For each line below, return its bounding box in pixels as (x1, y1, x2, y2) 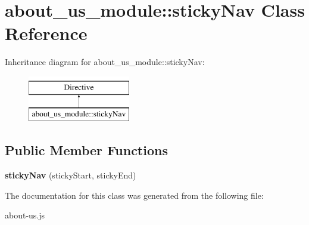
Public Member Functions (5, 141, 168, 159)
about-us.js (5, 209, 45, 221)
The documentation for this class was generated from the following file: (5, 189, 264, 201)
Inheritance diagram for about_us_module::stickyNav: (5, 56, 205, 68)
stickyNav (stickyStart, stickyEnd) (5, 169, 136, 181)
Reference (5, 21, 88, 45)
